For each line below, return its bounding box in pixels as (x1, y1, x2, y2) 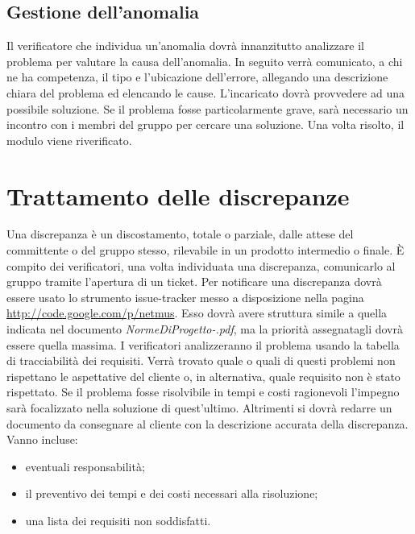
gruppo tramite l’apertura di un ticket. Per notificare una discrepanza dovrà (6, 273, 382, 290)
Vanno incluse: (6, 431, 78, 448)
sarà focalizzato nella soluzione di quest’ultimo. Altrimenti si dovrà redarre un (6, 399, 392, 416)
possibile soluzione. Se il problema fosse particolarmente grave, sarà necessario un (6, 100, 409, 117)
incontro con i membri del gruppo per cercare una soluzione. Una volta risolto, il (6, 116, 405, 133)
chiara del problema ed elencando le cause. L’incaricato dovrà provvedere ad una (6, 84, 405, 101)
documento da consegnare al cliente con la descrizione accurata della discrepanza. (6, 415, 409, 432)
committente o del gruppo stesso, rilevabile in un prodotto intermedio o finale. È (6, 242, 405, 259)
